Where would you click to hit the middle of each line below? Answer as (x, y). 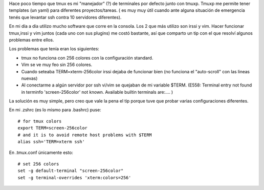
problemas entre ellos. (32, 40)
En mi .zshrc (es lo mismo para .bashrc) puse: (55, 110)
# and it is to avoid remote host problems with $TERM (85, 135)
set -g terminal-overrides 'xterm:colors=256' (75, 178)
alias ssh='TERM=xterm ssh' (51, 142)
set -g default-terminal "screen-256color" (71, 171)
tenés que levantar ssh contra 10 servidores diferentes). (65, 17)
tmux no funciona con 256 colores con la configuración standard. (87, 58)
